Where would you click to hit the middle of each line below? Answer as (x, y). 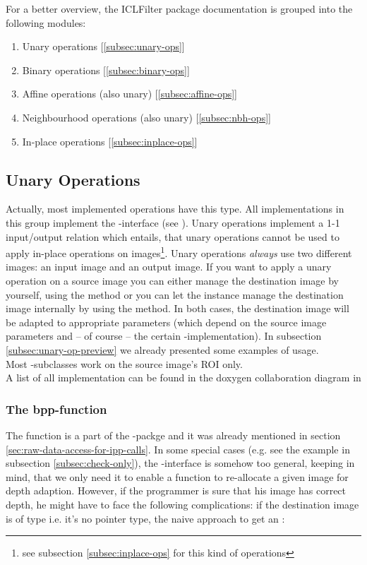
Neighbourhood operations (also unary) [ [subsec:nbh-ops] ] (146, 117)
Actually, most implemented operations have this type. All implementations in (175, 209)
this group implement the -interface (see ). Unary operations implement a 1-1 (173, 222)
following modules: (46, 22)
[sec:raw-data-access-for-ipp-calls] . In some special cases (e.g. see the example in (178, 449)
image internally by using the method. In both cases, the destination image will (178, 308)
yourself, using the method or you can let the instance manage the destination (175, 294)
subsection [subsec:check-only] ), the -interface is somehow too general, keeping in (180, 463)
